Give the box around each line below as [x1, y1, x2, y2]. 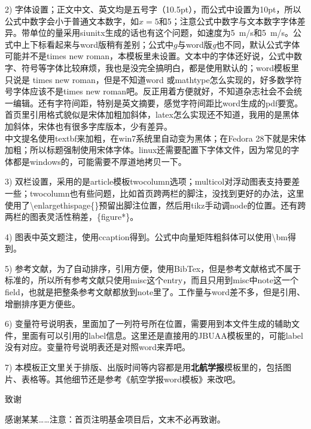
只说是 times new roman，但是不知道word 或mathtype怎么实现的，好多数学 [5, 73, 294, 85]
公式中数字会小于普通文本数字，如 [5, 14, 139, 27]
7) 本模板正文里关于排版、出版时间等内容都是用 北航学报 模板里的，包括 [5, 361, 283, 373]
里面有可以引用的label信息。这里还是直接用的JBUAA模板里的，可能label [21, 329, 303, 341]
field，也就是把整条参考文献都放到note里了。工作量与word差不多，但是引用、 [5, 286, 306, 298]
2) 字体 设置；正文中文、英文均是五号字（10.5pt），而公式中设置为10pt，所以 [5, 3, 301, 15]
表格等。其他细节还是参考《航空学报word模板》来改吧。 [21, 372, 240, 385]
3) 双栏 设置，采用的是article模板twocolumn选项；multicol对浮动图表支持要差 [5, 175, 300, 188]
